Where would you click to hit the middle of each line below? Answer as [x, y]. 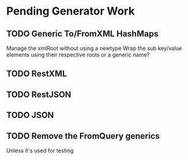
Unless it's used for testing [40, 150]
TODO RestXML [37, 74]
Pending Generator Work [71, 11]
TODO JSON [30, 115]
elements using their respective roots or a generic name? [78, 55]
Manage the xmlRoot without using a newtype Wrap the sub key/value [94, 48]
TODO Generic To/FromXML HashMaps [82, 34]
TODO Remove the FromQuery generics [83, 136]
